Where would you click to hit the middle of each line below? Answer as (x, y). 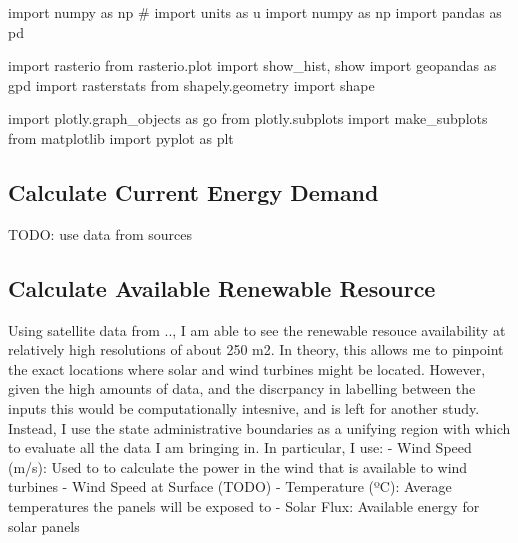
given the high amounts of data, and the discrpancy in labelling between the (242, 388)
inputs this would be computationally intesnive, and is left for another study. (244, 407)
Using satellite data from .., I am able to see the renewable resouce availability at (257, 329)
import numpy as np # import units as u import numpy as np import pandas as (255, 12)
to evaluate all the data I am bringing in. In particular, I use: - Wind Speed (240, 447)
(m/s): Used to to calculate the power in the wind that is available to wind (238, 466)
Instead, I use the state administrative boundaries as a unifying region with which (259, 427)
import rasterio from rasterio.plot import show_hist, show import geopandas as (252, 65)
